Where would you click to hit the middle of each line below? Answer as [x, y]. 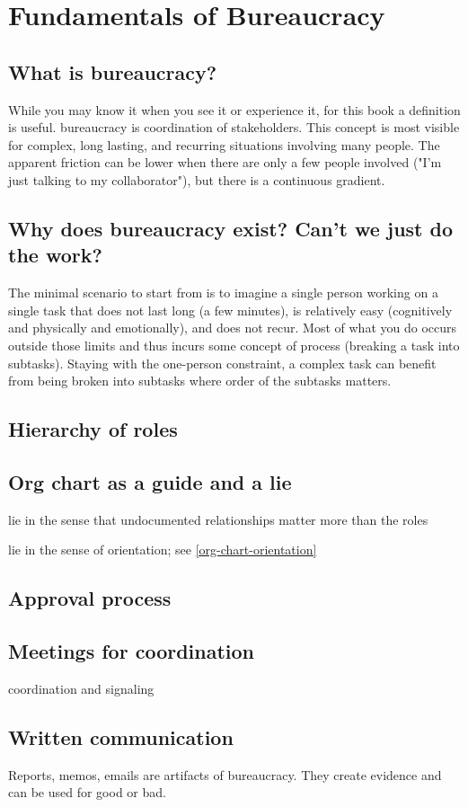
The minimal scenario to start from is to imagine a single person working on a [223, 293]
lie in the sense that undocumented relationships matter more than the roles [218, 519]
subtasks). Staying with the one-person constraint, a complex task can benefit [222, 363]
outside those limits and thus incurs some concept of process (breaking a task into [234, 345]
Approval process [90, 598]
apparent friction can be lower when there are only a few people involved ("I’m [225, 162]
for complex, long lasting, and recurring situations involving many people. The [224, 144]
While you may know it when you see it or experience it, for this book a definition [234, 109]
